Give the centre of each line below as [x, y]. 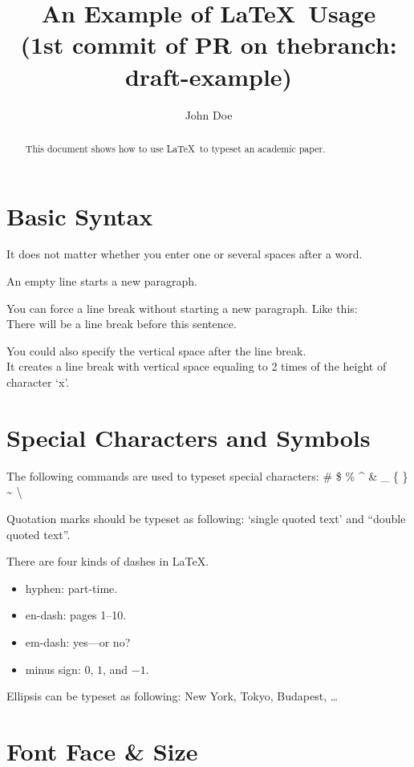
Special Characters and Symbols [189, 437]
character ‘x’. [38, 382]
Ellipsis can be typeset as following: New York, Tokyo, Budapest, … [172, 696]
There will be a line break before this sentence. [122, 324]
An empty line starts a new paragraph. [102, 281]
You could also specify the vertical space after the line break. [156, 350]
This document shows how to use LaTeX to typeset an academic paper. [175, 148]
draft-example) [209, 76]
